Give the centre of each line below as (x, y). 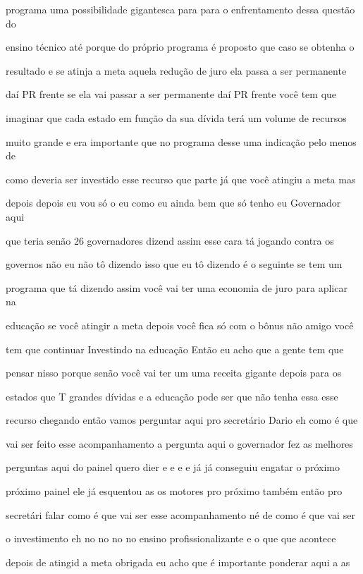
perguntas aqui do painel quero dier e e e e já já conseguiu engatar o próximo (173, 467)
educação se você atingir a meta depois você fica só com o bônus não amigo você (180, 325)
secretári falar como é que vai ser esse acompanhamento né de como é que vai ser (180, 514)
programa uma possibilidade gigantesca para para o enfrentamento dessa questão (180, 9)
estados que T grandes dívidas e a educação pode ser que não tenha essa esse (172, 396)
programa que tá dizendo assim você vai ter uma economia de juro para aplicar (177, 287)
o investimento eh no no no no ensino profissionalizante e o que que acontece (171, 538)
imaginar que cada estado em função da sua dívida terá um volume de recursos (176, 117)
